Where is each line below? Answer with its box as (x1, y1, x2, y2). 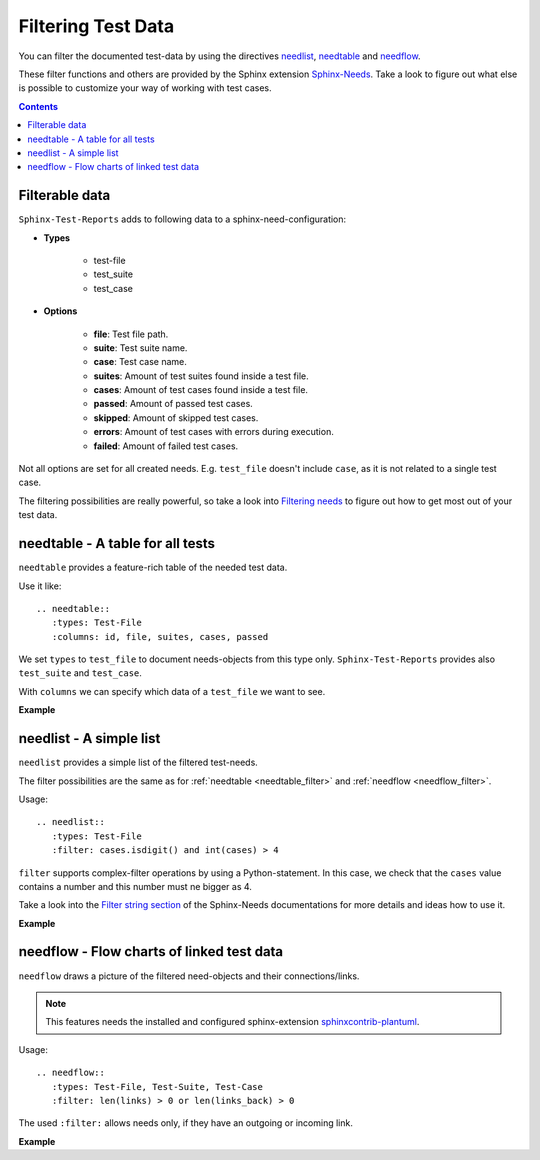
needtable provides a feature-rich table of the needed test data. (18, 561, 288, 574)
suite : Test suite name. (93, 341, 188, 354)
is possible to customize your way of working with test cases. (18, 82, 272, 94)
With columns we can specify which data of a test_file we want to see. (18, 685, 326, 697)
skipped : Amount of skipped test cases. (93, 411, 259, 424)
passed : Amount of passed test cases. (93, 398, 254, 410)
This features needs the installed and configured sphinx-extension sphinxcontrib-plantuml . (45, 1016, 420, 1028)
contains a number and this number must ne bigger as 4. (18, 880, 252, 892)
